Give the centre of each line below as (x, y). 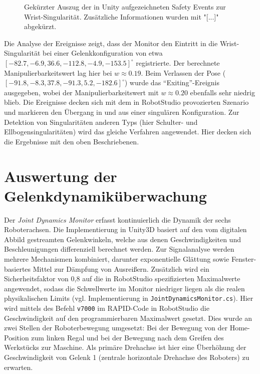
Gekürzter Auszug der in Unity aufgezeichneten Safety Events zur (125, 7)
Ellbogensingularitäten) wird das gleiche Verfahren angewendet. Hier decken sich (128, 132)
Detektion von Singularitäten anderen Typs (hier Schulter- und (101, 122)
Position (17, 337)
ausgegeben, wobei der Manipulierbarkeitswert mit (81, 92)
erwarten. (19, 367)
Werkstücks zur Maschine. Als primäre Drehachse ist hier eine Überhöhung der (125, 347)
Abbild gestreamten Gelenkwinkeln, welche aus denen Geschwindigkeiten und (122, 239)
